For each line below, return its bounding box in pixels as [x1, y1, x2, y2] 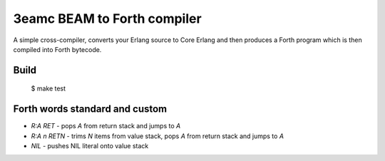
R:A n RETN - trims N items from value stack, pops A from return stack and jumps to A [31, 132, 284, 140]
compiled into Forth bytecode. [13, 45, 102, 53]
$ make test [31, 84, 66, 93]
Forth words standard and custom [13, 103, 168, 115]
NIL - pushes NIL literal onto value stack [31, 142, 149, 150]
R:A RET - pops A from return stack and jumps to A [31, 122, 181, 130]
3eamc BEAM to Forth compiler [13, 11, 202, 26]
